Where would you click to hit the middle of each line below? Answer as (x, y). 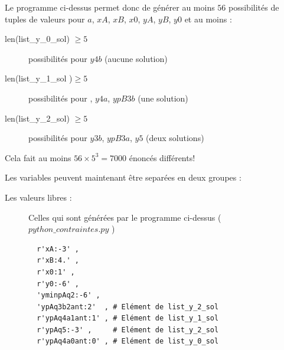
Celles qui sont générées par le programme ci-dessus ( (125, 217)
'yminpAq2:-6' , (68, 295)
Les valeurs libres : (38, 197)
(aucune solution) (136, 58)
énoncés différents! (162, 157)
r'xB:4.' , (58, 261)
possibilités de (254, 7)
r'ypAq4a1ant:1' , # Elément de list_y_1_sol (128, 318)
